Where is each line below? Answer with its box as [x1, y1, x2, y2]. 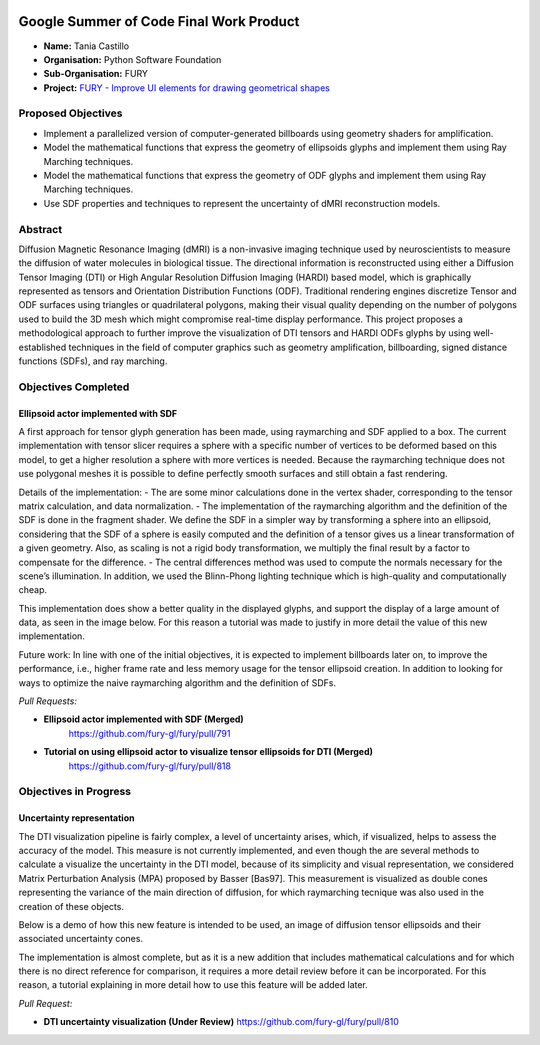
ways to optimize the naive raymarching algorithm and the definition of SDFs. [18, 676, 337, 689]
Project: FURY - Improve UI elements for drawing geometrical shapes [43, 81, 330, 94]
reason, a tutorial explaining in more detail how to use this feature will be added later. [18, 979, 369, 991]
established [18, 341, 67, 353]
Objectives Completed [18, 380, 130, 394]
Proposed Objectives [18, 106, 123, 120]
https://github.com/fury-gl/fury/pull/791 [68, 727, 231, 739]
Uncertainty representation [18, 812, 135, 824]
